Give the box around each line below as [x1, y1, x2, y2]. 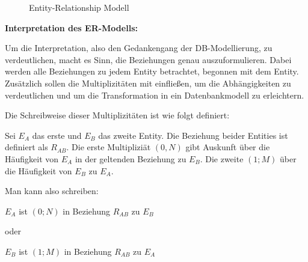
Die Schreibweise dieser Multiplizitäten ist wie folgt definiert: [5, 109, 230, 121]
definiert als [5, 141, 48, 153]
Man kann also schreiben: [5, 184, 99, 197]
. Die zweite [200, 152, 244, 165]
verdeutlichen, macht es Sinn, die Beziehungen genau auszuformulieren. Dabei [5, 53, 292, 65]
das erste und [32, 129, 82, 141]
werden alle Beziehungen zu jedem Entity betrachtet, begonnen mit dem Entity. [5, 65, 299, 78]
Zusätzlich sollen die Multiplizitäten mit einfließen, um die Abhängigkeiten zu [5, 76, 291, 89]
